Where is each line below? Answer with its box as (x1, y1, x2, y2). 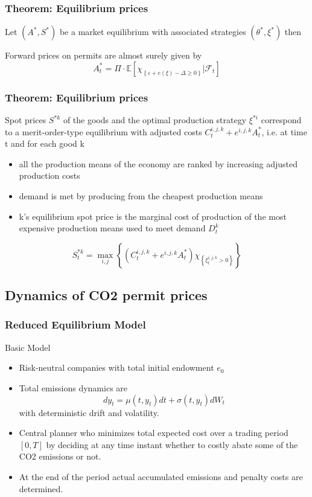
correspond (261, 114, 302, 126)
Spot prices (5, 114, 46, 126)
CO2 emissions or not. (19, 450, 101, 463)
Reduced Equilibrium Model (5, 317, 146, 332)
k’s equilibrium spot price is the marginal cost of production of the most (19, 210, 287, 222)
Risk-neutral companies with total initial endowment (19, 361, 214, 374)
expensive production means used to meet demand (19, 222, 206, 234)
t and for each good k (5, 137, 84, 150)
